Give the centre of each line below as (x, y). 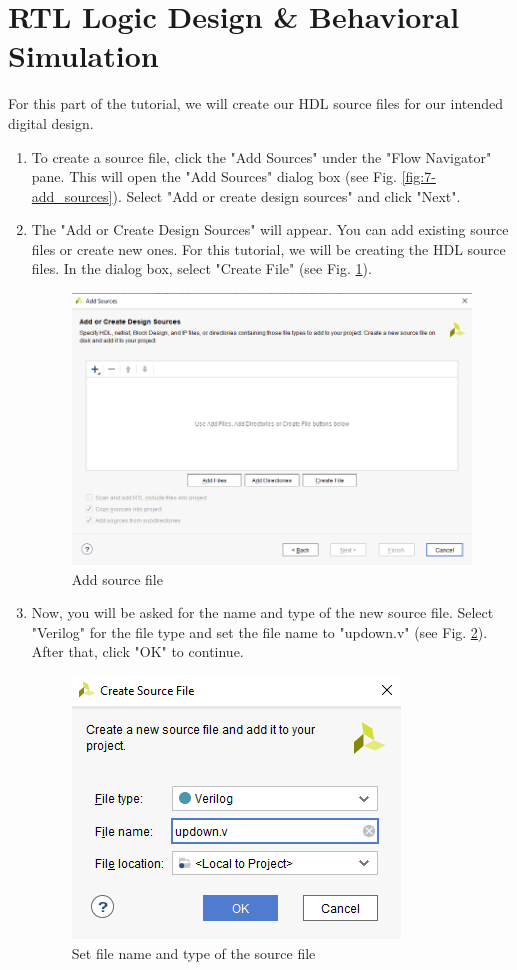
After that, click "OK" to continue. (137, 651)
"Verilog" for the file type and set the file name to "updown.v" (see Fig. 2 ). (259, 631)
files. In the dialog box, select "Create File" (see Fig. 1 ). (201, 268)
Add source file (117, 578)
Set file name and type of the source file (193, 952)
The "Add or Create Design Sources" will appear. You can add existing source (270, 229)
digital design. (51, 122)
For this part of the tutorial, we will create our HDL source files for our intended (256, 103)
